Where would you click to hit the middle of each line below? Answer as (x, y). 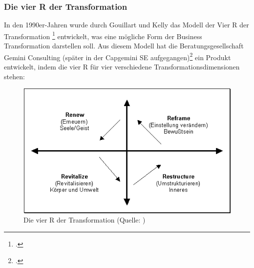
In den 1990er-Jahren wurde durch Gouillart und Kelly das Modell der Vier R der (127, 25)
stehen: (14, 76)
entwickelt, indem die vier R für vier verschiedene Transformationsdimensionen (122, 66)
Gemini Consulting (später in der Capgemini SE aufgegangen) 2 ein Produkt (117, 56)
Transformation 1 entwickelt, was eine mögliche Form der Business (103, 35)
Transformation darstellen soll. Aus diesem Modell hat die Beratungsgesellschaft (124, 46)
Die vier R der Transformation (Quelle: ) (85, 220)
